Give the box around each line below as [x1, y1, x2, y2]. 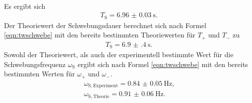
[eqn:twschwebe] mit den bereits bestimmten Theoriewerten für [4, 30, 195, 40]
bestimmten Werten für [4, 69, 75, 79]
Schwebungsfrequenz [4, 59, 66, 69]
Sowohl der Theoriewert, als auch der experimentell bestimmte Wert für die [4, 49, 234, 60]
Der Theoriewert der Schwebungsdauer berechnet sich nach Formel [4, 20, 206, 30]
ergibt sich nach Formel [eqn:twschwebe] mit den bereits [77, 59, 248, 69]
